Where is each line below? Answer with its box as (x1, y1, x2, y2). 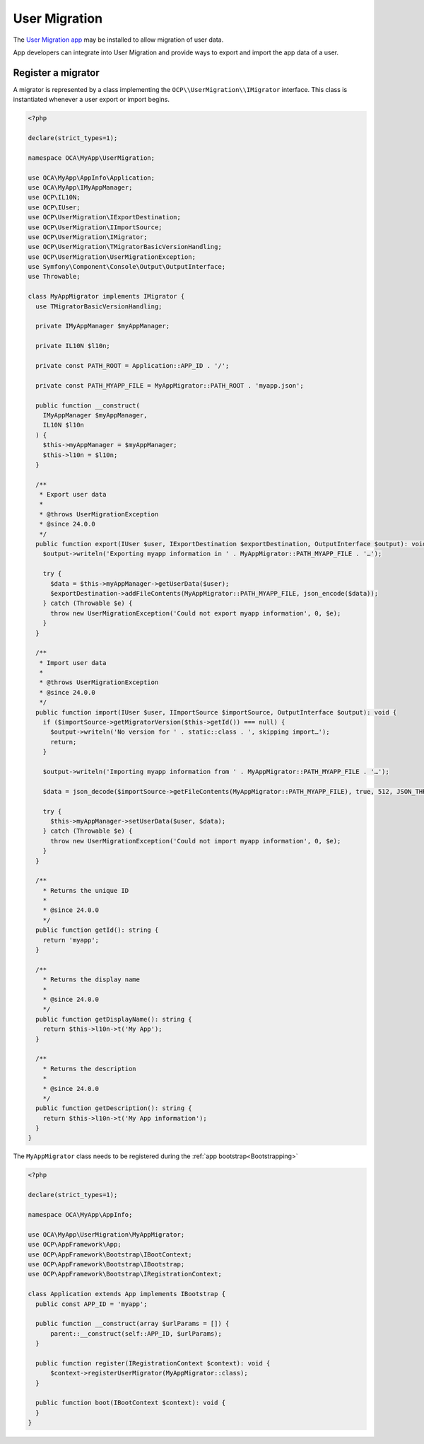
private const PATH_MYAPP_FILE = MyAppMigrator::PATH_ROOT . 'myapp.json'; (35, 381, 304, 389)
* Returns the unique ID (42, 886, 129, 894)
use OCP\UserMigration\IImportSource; (28, 223, 163, 231)
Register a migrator (13, 67, 100, 79)
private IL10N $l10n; (35, 342, 111, 350)
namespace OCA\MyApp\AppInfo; (28, 1211, 133, 1218)
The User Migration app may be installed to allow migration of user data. (13, 35, 224, 44)
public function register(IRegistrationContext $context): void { (35, 1359, 271, 1367)
